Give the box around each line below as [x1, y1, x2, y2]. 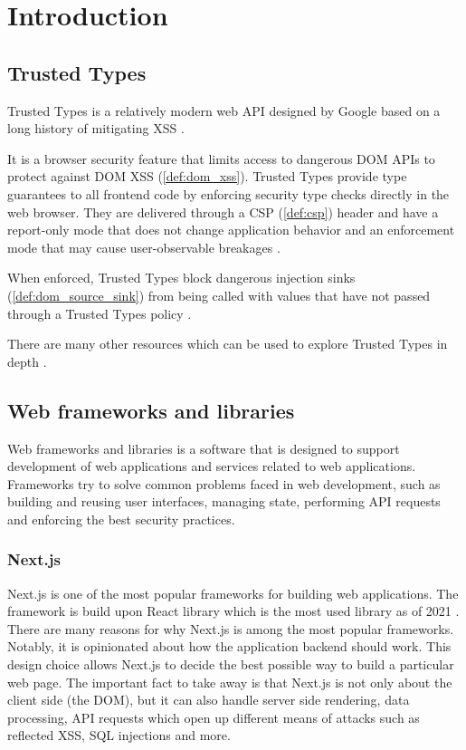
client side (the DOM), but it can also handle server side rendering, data [7, 690, 410, 709]
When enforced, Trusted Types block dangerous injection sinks [7, 268, 356, 287]
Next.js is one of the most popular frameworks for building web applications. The [7, 583, 459, 602]
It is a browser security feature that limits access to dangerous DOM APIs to [7, 149, 435, 168]
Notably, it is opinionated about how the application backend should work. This [7, 637, 452, 656]
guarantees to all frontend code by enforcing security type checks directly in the [7, 184, 450, 203]
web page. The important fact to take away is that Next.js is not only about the [7, 672, 452, 691]
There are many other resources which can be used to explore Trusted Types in [7, 334, 448, 353]
